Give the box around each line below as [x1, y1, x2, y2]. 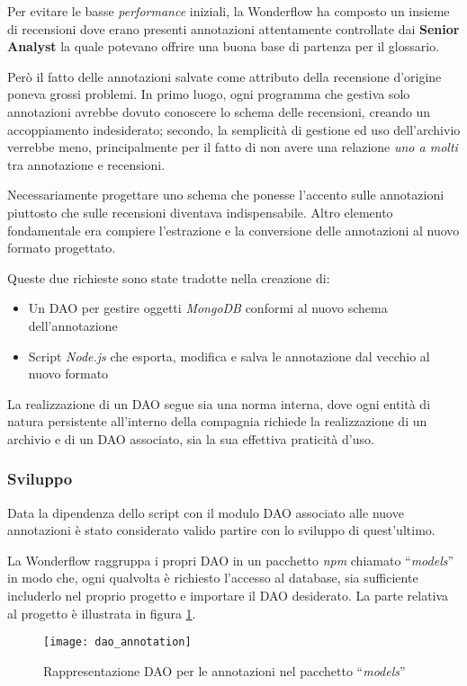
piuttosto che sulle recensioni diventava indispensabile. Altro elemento [7, 202, 393, 221]
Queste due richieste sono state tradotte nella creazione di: [7, 268, 330, 287]
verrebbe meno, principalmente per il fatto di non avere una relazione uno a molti [7, 138, 458, 156]
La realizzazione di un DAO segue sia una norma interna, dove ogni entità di [7, 394, 431, 413]
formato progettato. [7, 238, 116, 257]
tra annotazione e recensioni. [7, 155, 166, 174]
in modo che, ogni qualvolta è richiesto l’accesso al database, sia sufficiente [7, 568, 418, 587]
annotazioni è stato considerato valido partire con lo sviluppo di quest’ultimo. [7, 521, 436, 539]
